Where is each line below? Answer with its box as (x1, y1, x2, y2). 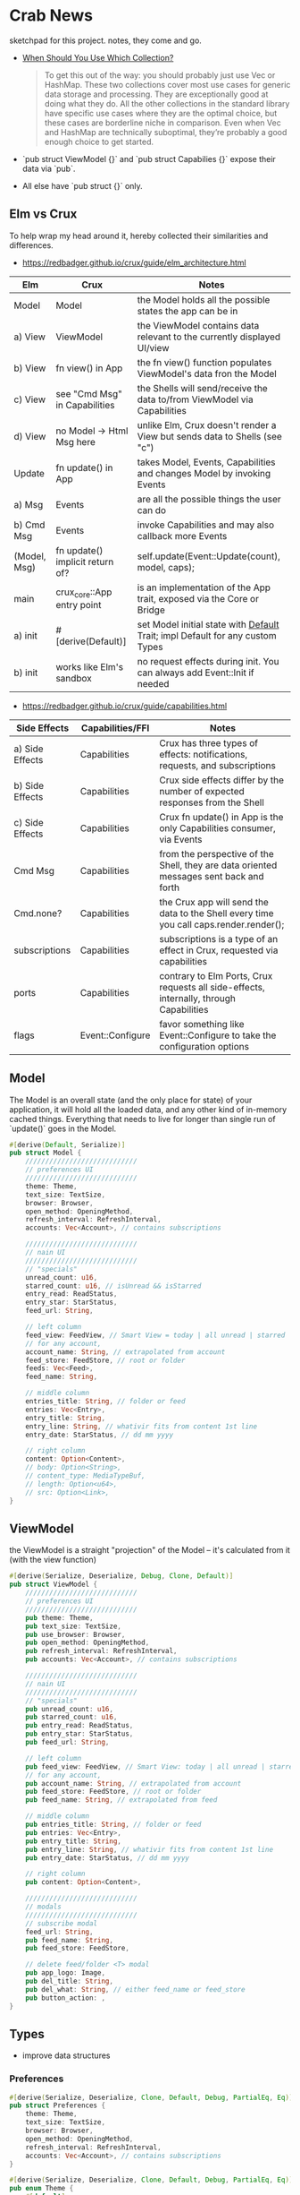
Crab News (9, 5, 94, 26)
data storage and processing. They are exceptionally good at (44, 89, 269, 99)
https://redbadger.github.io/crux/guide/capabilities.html (21, 700, 228, 711)
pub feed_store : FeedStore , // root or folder (25, 1788, 202, 1796)
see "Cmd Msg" (55, 387, 122, 399)
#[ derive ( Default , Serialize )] (9, 1140, 126, 1149)
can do (137, 503, 167, 516)
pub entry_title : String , (25, 1837, 122, 1846)
